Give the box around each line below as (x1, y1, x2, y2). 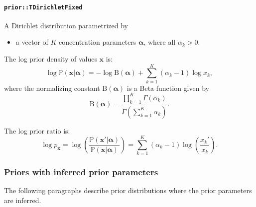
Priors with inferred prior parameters (4, 166, 158, 178)
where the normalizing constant (4, 82, 100, 93)
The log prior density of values (4, 54, 97, 64)
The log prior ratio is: (4, 125, 70, 136)
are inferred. (4, 195, 41, 206)
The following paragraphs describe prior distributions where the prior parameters (4, 185, 252, 196)
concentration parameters (58, 37, 136, 47)
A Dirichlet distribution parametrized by (4, 20, 128, 30)
